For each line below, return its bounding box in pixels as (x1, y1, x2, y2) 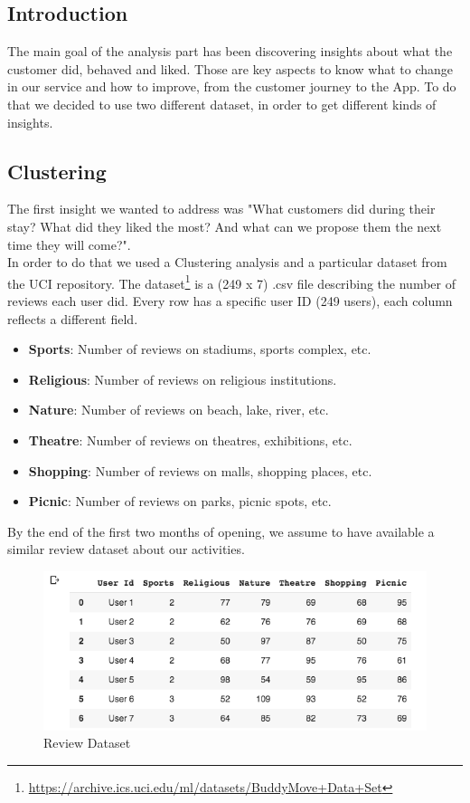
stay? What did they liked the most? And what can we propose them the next (7, 216, 442, 235)
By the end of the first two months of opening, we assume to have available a (7, 521, 435, 540)
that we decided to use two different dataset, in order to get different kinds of (7, 94, 437, 113)
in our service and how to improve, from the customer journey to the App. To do (7, 77, 456, 96)
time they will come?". (7, 234, 131, 253)
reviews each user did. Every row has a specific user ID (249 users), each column (7, 292, 453, 310)
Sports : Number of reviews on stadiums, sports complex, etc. (28, 339, 371, 358)
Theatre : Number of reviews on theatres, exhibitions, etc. (28, 430, 352, 449)
